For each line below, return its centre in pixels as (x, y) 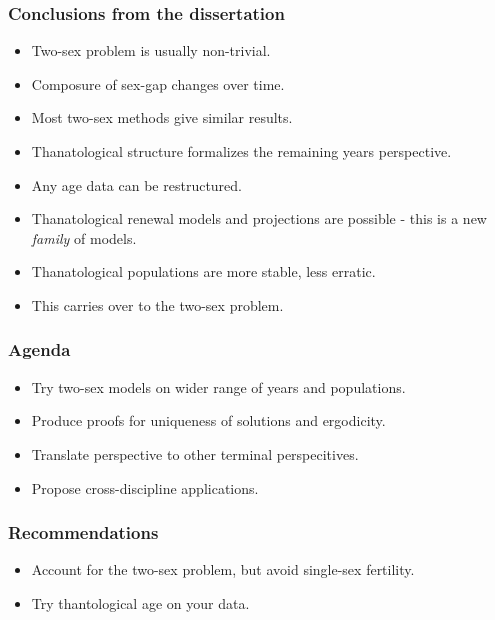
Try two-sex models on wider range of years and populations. (218, 386)
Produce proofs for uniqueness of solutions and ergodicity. (208, 420)
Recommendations (83, 532)
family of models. (84, 237)
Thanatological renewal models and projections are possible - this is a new (259, 218)
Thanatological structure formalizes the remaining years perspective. (241, 151)
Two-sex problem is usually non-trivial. (151, 50)
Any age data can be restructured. (136, 184)
